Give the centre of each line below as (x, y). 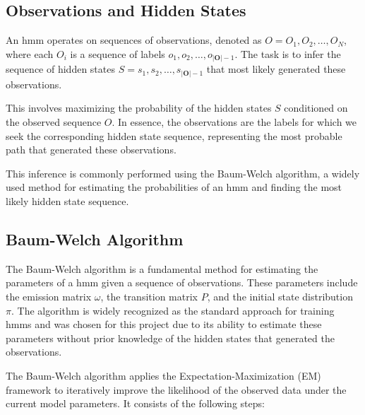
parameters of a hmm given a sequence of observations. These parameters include (182, 282)
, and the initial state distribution (280, 296)
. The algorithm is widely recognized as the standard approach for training (173, 310)
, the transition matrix (149, 296)
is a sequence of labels (118, 53)
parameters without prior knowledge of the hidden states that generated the (170, 338)
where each (30, 53)
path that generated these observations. (91, 150)
